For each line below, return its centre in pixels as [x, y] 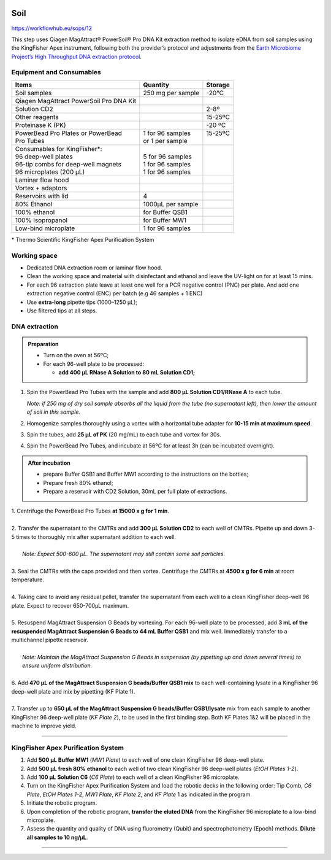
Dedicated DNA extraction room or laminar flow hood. [94, 268]
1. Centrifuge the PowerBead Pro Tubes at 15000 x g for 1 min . [90, 511]
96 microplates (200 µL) [50, 172]
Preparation [43, 344]
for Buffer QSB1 [165, 212]
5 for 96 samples [168, 157]
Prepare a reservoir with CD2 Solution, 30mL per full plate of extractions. [135, 491]
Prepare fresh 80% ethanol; [78, 482]
